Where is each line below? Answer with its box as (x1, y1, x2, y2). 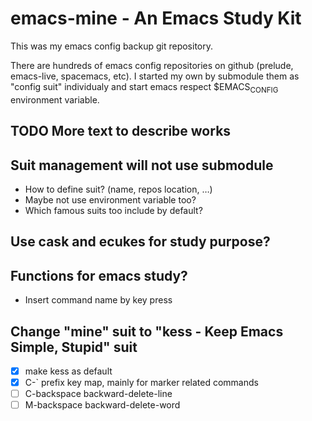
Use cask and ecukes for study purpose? (10, 233, 271, 251)
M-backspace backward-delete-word (24, 399, 181, 411)
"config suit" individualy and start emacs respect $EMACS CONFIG (10, 80, 279, 95)
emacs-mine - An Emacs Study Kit (10, 7, 302, 30)
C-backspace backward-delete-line (24, 388, 173, 400)
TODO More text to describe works (10, 123, 232, 140)
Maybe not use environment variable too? (24, 193, 197, 206)
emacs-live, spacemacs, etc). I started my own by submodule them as (10, 70, 300, 82)
